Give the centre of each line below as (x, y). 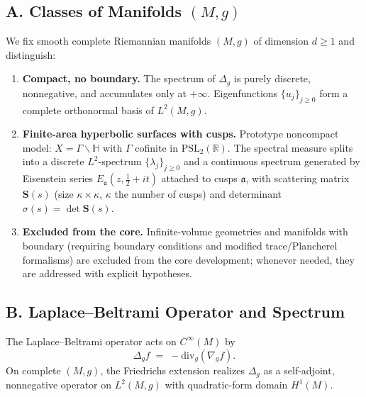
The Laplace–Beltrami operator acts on (91, 341)
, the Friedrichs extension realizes (172, 370)
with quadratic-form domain (226, 385)
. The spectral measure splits (290, 147)
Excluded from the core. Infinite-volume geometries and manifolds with (185, 231)
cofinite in (156, 147)
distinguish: (31, 54)
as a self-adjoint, (299, 370)
